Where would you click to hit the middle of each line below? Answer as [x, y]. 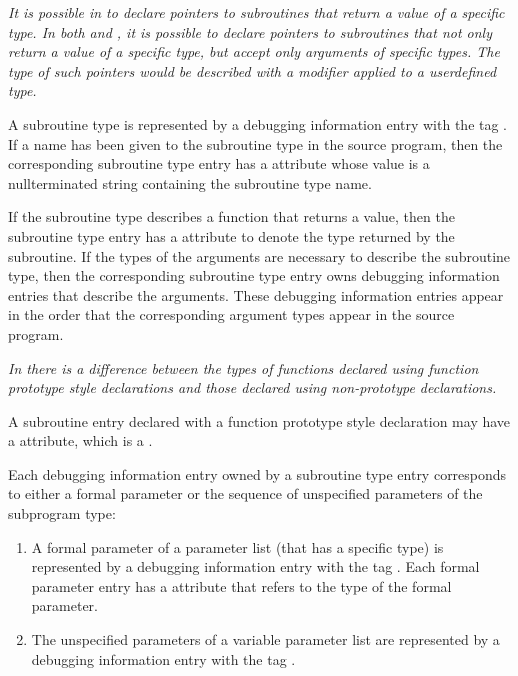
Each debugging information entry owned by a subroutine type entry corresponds [257, 473]
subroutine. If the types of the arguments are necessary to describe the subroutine [259, 255]
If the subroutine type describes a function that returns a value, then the [231, 216]
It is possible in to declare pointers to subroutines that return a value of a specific [256, 12]
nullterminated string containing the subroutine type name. [190, 182]
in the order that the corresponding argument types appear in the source [231, 314]
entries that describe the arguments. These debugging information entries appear [256, 294]
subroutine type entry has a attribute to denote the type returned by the [231, 235]
